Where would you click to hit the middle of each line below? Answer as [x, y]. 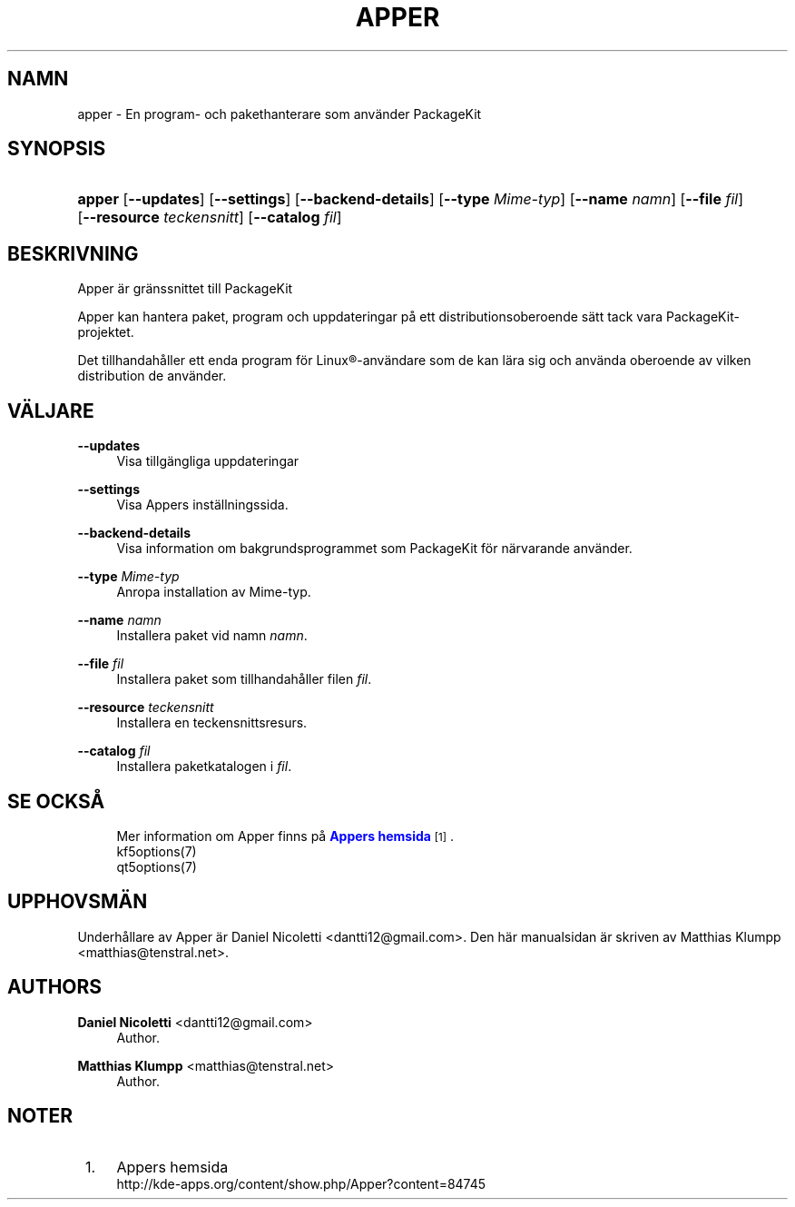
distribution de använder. [152, 376]
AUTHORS [55, 987]
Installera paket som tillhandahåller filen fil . [244, 679]
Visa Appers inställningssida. [202, 505]
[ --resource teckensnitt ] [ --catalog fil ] [210, 218]
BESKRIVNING [73, 253]
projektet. [106, 332]
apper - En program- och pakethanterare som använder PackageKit [280, 114]
